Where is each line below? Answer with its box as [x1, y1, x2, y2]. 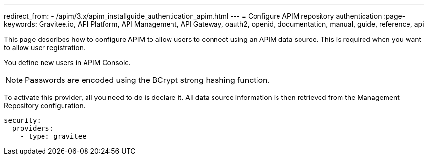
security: [4, 117, 41, 124]
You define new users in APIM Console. [4, 59, 131, 67]
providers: [12, 124, 54, 132]
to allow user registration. [4, 43, 86, 52]
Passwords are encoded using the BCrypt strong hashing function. [25, 75, 270, 85]
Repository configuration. [4, 101, 86, 110]
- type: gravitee [20, 132, 86, 140]
